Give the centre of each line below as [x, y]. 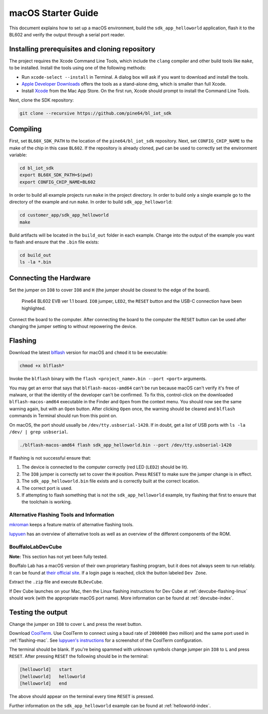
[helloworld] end [43, 684]
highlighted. [34, 308]
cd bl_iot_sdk [37, 168]
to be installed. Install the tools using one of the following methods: [78, 68]
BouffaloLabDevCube [35, 547]
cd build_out [35, 255]
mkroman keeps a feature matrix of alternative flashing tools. [71, 525]
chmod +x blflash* [42, 366]
